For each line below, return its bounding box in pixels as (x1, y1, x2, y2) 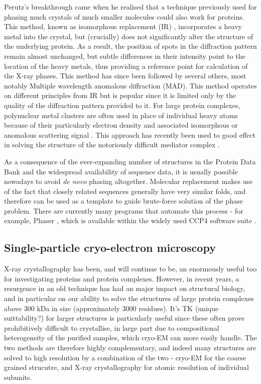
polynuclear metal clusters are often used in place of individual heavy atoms (4, 110, 238, 120)
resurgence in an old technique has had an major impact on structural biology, (4, 283, 245, 294)
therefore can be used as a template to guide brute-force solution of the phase (4, 196, 243, 206)
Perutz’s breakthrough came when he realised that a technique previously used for (4, 2, 257, 12)
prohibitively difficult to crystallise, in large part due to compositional (4, 322, 219, 333)
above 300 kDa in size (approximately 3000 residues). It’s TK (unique (4, 303, 219, 313)
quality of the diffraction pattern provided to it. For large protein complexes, (4, 100, 240, 110)
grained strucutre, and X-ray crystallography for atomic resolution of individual (4, 362, 249, 372)
